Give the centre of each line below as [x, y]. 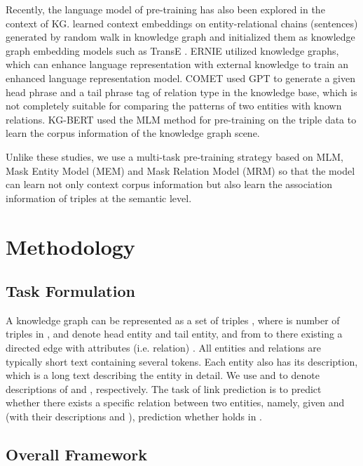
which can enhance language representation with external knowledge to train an [177, 64]
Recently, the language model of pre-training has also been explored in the [165, 9]
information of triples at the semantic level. [99, 198]
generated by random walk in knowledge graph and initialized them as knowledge [180, 37]
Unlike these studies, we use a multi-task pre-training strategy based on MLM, [174, 156]
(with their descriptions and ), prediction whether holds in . [134, 417]
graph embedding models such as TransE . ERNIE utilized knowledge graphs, [172, 50]
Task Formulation [70, 291]
